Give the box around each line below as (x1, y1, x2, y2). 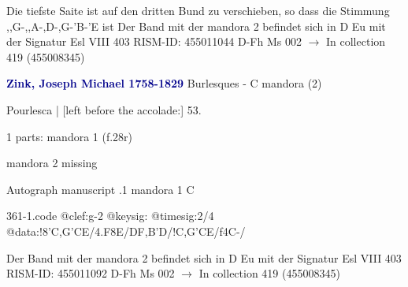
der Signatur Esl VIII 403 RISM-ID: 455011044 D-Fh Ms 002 (6, 33, 302, 50)
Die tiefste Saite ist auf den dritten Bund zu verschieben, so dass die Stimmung (6, 2, 390, 18)
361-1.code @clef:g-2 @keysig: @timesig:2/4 (6, 207, 214, 224)
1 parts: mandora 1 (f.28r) (6, 128, 133, 144)
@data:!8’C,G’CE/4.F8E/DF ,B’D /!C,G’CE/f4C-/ (6, 222, 246, 239)
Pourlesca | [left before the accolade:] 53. (6, 101, 202, 117)
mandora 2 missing (6, 155, 98, 171)
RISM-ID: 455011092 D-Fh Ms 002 (6, 265, 175, 281)
